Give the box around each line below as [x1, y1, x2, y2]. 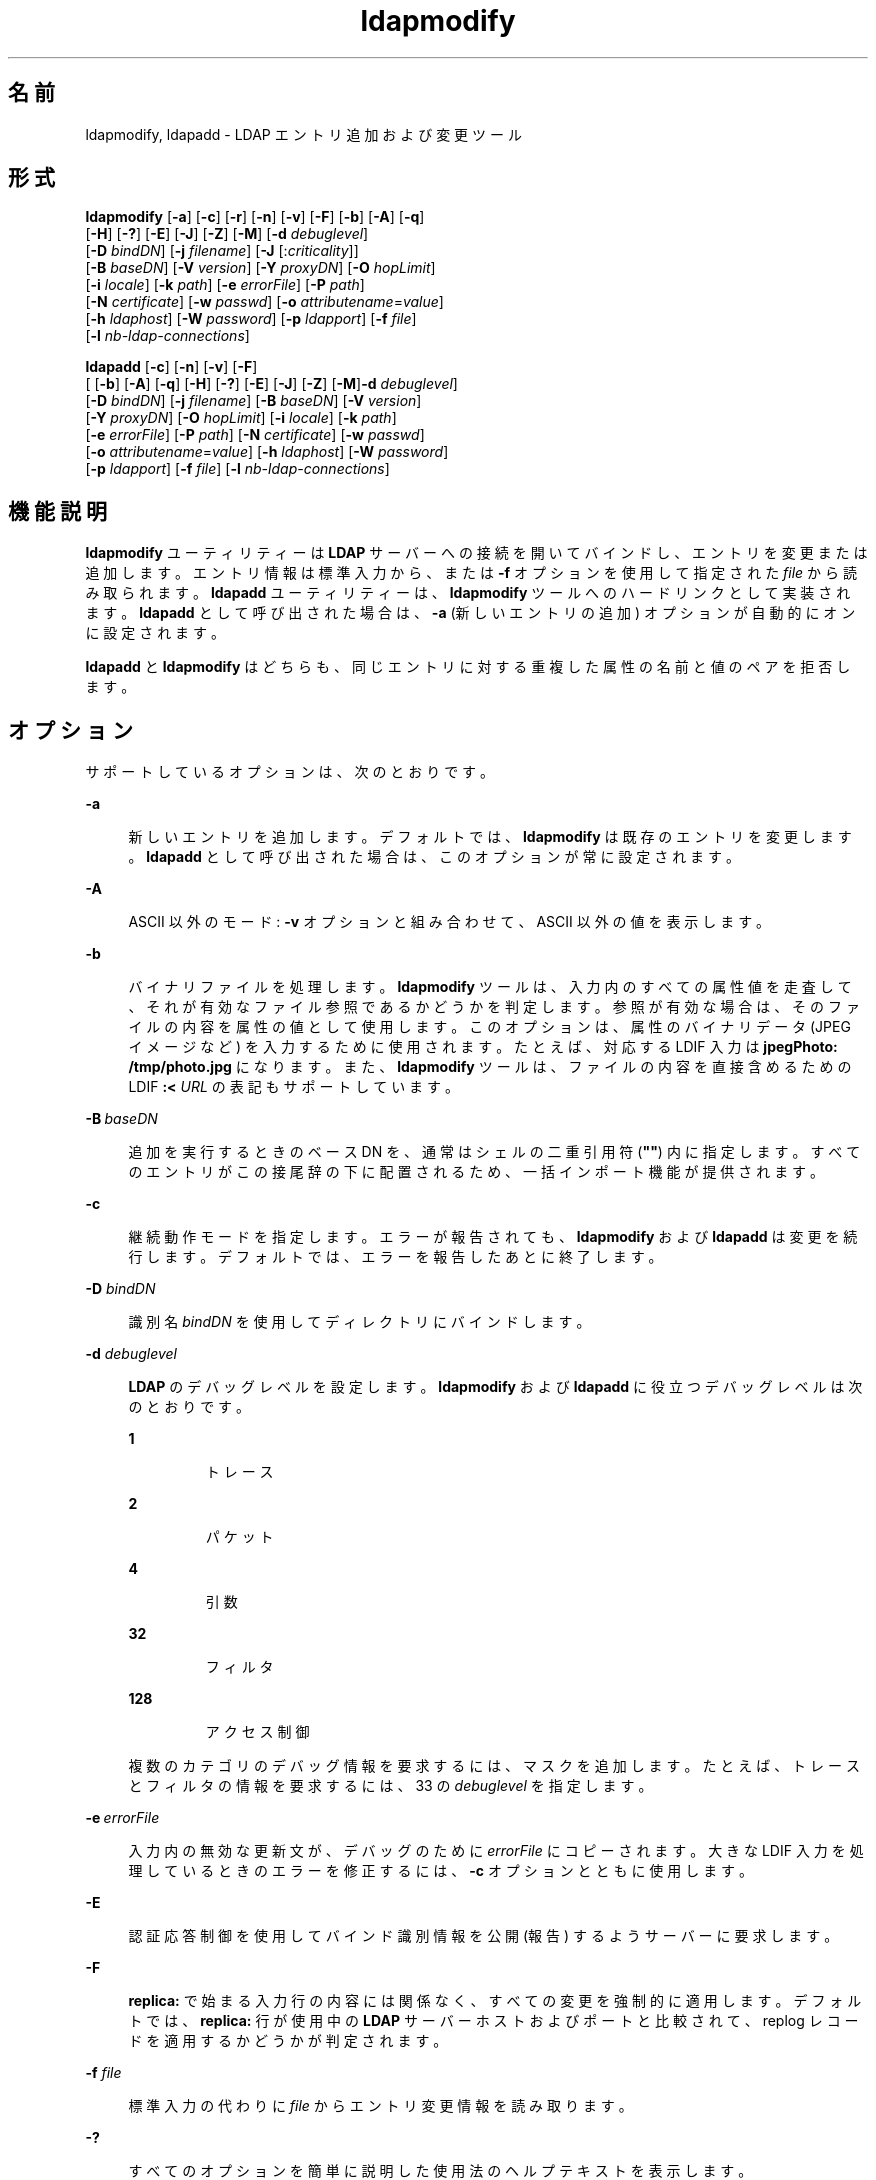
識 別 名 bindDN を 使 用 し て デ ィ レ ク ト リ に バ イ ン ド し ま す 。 [128, 1313, 591, 1331]
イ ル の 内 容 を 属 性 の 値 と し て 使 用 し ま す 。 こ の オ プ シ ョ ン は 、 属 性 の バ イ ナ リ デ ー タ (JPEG [128, 1018, 851, 1036]
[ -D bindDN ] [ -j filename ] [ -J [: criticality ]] [85, 242, 359, 260]
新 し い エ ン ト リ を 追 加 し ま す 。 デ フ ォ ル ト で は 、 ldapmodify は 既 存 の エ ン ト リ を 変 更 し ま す [128, 828, 852, 846]
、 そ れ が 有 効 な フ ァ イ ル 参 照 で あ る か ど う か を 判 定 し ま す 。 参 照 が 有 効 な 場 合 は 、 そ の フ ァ [128, 998, 860, 1016]
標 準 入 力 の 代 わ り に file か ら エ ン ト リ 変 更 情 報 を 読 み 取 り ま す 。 [128, 2097, 633, 2115]
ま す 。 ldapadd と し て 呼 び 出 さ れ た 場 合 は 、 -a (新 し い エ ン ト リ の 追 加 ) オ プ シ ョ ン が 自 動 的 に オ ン [85, 604, 856, 622]
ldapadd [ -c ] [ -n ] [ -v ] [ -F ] [85, 358, 258, 376]
